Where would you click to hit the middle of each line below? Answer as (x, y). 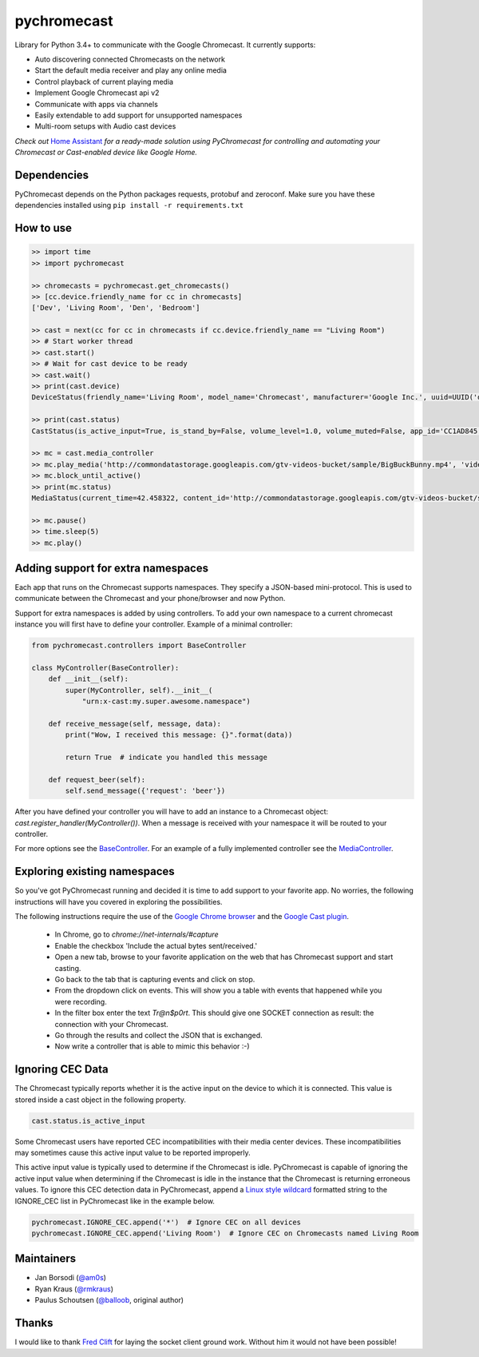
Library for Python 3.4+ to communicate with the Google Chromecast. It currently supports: (165, 45)
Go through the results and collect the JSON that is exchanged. (158, 1035)
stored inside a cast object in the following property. (101, 1100)
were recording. (81, 1001)
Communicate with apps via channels (97, 104)
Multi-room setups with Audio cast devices (105, 126)
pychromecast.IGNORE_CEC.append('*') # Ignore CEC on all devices (166, 1222)
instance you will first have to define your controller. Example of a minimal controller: (154, 624)
